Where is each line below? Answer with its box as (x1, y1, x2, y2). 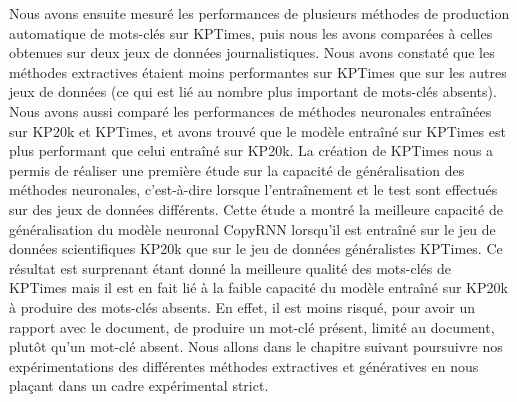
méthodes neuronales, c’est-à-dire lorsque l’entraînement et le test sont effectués (9, 179, 498, 200)
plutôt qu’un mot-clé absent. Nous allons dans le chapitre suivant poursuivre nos (9, 336, 503, 357)
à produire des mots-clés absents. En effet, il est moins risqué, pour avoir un (9, 296, 476, 317)
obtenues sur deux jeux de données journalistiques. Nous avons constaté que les (9, 42, 495, 63)
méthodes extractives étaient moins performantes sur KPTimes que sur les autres (9, 61, 507, 82)
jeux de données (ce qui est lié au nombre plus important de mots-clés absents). (9, 81, 497, 102)
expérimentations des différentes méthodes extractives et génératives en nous (9, 355, 479, 376)
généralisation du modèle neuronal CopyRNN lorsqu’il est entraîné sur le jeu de (9, 218, 496, 239)
